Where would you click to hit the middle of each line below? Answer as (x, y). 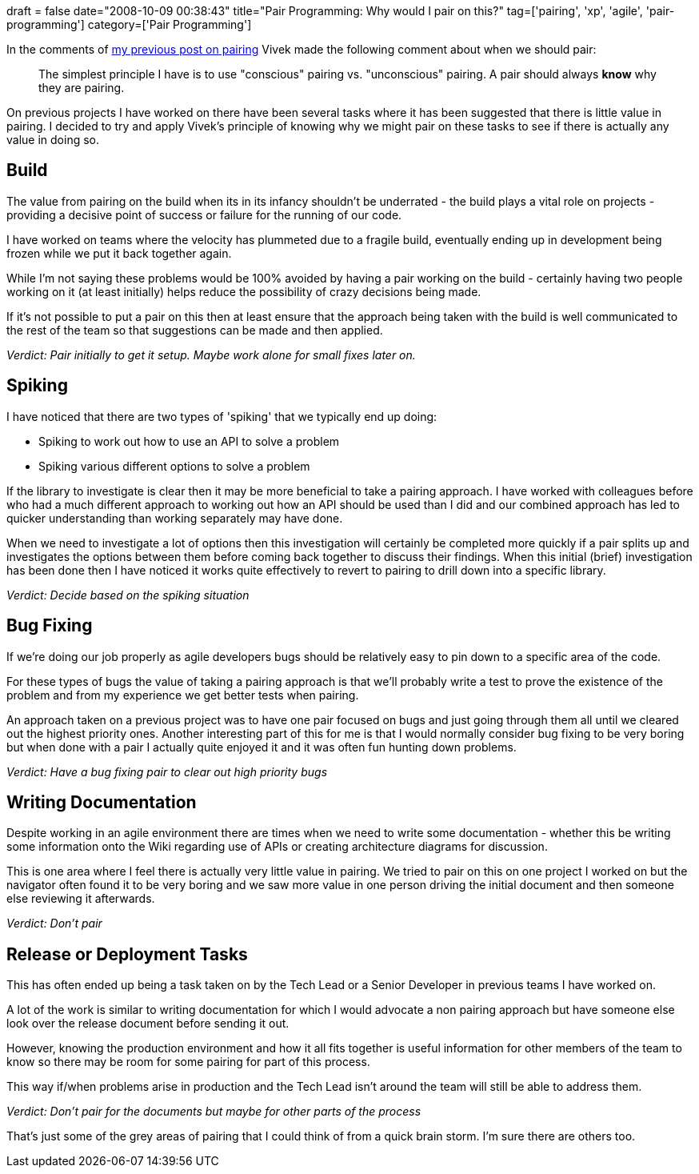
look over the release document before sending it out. (148, 1024)
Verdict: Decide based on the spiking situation (128, 595)
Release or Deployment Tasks (127, 954)
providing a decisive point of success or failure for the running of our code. (204, 214)
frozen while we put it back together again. (119, 253)
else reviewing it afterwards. (81, 899)
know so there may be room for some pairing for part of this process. (188, 1062)
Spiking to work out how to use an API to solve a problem (189, 441)
